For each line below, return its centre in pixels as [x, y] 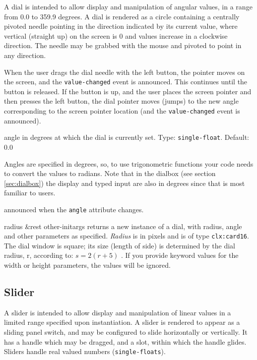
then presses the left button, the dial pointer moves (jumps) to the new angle [121, 101]
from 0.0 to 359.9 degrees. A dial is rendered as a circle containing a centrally [122, 16]
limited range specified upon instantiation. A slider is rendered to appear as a [122, 322]
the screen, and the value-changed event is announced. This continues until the [126, 82]
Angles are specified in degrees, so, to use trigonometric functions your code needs [129, 163]
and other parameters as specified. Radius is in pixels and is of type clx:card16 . [127, 236]
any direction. [25, 55]
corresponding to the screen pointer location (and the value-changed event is [122, 111]
